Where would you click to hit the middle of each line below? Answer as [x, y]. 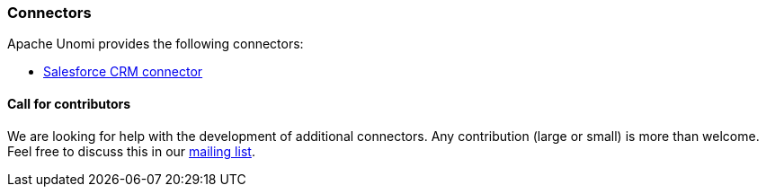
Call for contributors [69, 103]
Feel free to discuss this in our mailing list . [131, 151]
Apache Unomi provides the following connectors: [156, 44]
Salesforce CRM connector [123, 72]
